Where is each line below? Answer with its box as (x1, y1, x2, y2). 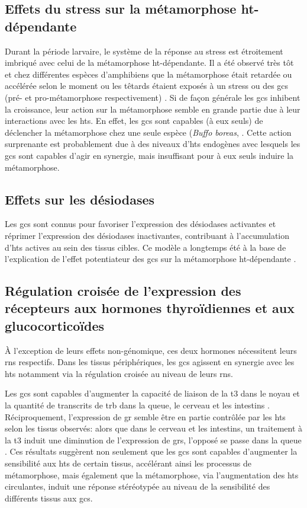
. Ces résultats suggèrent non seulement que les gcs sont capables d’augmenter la (5, 445, 298, 458)
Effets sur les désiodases (5, 190, 155, 208)
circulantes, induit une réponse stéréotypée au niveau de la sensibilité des (5, 480, 270, 493)
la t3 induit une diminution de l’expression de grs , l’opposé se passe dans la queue (5, 433, 302, 446)
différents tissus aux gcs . (5, 491, 93, 504)
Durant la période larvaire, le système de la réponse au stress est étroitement (5, 44, 283, 57)
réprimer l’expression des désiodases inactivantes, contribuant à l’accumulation (5, 229, 290, 241)
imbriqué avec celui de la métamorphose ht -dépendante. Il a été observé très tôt (5, 56, 294, 69)
